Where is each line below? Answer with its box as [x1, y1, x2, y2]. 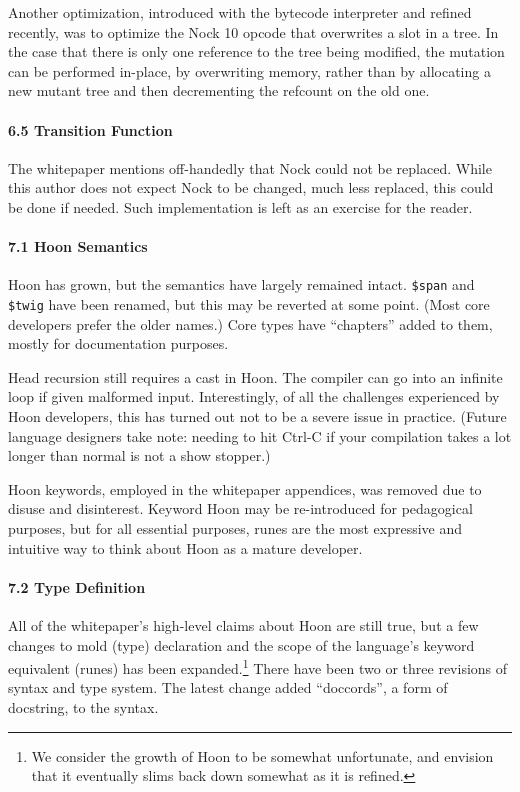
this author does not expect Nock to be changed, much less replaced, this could [8, 177, 494, 198]
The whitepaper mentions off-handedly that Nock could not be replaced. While [8, 157, 492, 178]
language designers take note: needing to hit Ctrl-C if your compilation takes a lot [8, 425, 512, 446]
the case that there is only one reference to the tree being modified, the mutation [8, 41, 505, 62]
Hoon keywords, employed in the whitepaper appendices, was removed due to [8, 478, 482, 499]
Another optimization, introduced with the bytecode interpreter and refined [8, 2, 472, 22]
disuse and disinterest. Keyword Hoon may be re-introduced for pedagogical [8, 498, 473, 519]
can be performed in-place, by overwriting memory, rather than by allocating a [8, 60, 491, 81]
